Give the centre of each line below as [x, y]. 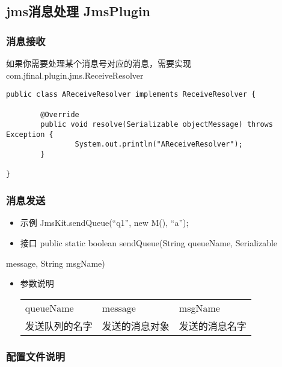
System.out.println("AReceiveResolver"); [159, 144]
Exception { [30, 134]
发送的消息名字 [213, 326]
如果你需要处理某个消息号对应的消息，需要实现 [99, 63]
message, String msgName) [56, 263]
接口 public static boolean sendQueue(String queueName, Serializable [149, 242]
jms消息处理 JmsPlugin [78, 11]
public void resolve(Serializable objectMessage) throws [157, 125]
